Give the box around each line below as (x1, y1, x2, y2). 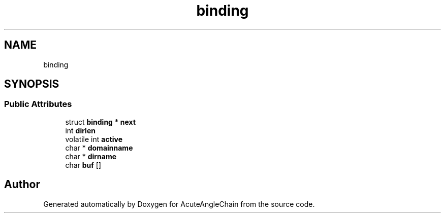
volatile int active (65, 134, 123, 143)
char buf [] (65, 160, 102, 169)
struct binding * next (65, 117, 136, 126)
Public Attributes (4, 99, 72, 110)
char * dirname (65, 152, 117, 161)
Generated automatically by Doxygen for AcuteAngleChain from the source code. (43, 199, 315, 208)
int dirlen (65, 126, 96, 135)
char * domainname (65, 143, 133, 152)
